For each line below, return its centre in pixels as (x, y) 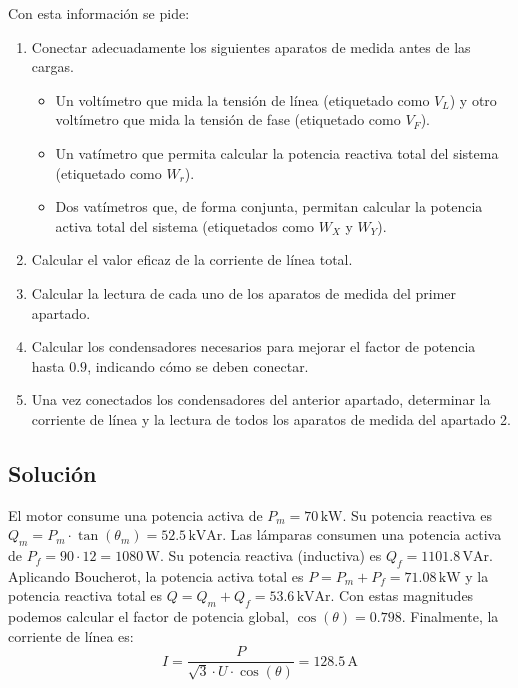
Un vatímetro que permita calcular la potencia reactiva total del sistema (277, 152)
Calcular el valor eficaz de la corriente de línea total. (192, 259)
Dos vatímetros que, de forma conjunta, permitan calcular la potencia (269, 206)
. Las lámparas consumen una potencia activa (362, 534)
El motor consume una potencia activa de (135, 514)
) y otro (473, 99)
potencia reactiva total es (85, 595)
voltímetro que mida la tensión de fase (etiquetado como (228, 119)
